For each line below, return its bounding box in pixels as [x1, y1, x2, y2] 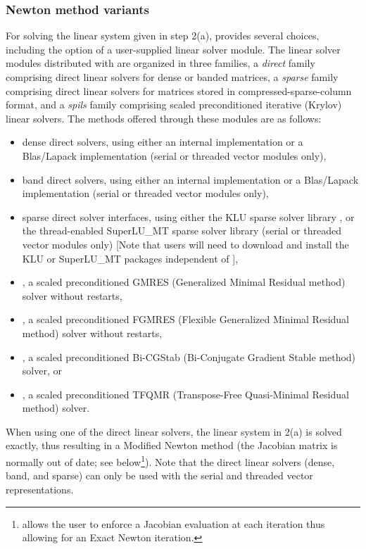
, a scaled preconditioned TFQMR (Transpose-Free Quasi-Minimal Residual [22, 386, 349, 401]
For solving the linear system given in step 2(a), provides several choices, [6, 28, 320, 43]
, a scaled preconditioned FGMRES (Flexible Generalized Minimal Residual [22, 312, 350, 327]
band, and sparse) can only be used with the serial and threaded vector [6, 468, 313, 483]
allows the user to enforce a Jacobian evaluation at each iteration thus [22, 516, 325, 531]
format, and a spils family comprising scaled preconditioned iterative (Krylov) [6, 97, 342, 112]
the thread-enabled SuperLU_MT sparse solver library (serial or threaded [22, 223, 341, 238]
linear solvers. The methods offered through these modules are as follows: [6, 111, 322, 125]
